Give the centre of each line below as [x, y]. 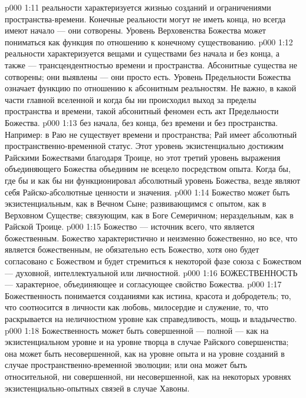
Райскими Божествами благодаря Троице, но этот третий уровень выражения [143, 157]
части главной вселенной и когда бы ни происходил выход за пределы [131, 99]
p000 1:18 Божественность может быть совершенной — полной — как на [137, 330]
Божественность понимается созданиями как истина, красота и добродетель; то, [148, 295]
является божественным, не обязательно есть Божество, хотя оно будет [132, 249]
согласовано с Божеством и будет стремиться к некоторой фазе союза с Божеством [153, 261]
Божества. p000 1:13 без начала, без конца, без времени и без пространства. [142, 122]
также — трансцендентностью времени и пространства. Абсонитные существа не [151, 64]
